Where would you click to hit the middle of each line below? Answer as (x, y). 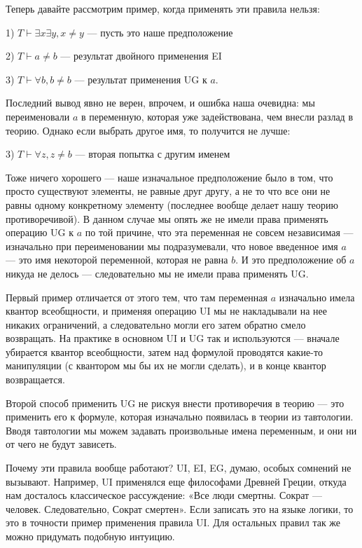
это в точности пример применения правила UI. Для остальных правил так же (173, 522)
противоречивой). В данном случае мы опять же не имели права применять (167, 218)
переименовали (38, 116)
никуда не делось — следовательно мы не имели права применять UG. (157, 273)
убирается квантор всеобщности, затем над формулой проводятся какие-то (164, 351)
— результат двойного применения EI (141, 56)
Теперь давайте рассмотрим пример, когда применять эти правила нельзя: (163, 8)
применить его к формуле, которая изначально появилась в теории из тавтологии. (180, 417)
